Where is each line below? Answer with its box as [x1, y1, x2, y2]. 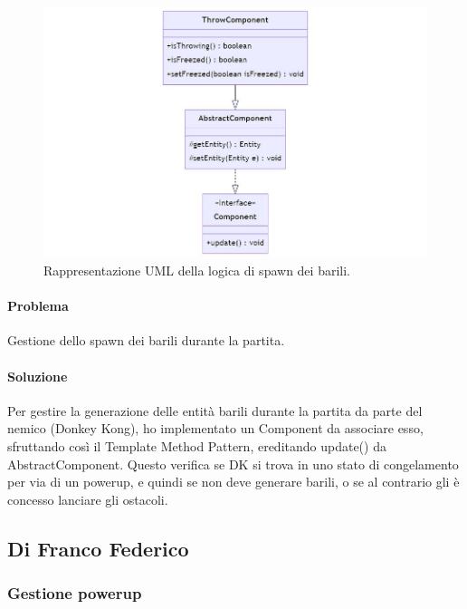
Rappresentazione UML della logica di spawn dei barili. [43, 261, 350, 280]
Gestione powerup [7, 582, 142, 604]
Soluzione [7, 366, 68, 385]
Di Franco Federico [7, 534, 189, 562]
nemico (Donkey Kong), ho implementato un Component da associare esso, [7, 419, 424, 438]
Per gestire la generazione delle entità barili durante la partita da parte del [7, 401, 423, 420]
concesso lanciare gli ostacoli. [7, 489, 168, 508]
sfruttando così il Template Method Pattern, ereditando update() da [7, 437, 386, 455]
